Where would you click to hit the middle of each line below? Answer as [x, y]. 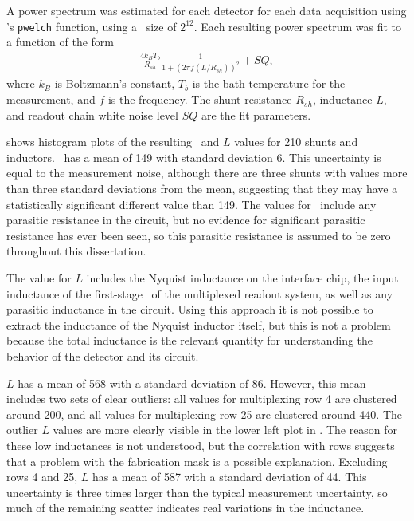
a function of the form [61, 42]
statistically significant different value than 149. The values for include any [191, 204]
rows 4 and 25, [42, 477]
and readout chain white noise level [92, 114]
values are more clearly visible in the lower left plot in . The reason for [225, 430]
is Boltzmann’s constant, [115, 83]
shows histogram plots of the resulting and [113, 142]
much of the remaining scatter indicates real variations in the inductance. [186, 508]
